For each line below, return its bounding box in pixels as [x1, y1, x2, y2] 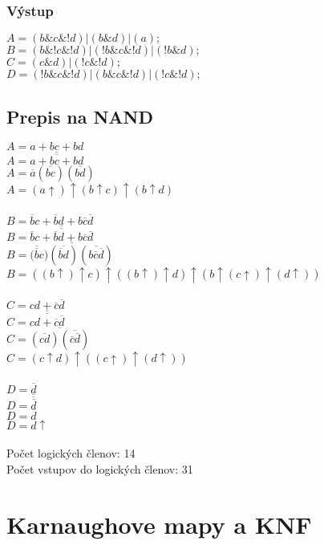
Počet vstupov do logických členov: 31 [6, 461, 193, 478]
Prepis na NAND [6, 104, 153, 128]
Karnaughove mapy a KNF [6, 507, 312, 540]
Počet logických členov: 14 [6, 445, 136, 462]
